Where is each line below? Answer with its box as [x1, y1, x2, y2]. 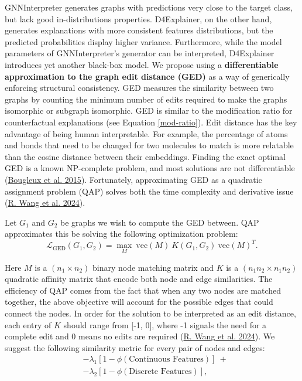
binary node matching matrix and [92, 261, 214, 273]
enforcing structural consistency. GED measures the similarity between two [5, 81, 274, 94]
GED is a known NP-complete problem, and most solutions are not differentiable [5, 162, 295, 174]
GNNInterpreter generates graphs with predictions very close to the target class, [5, 1, 293, 13]
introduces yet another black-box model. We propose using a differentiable [5, 58, 279, 70]
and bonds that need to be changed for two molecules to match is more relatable [5, 139, 294, 151]
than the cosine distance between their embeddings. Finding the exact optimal [5, 150, 286, 162]
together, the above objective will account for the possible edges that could [5, 295, 273, 308]
